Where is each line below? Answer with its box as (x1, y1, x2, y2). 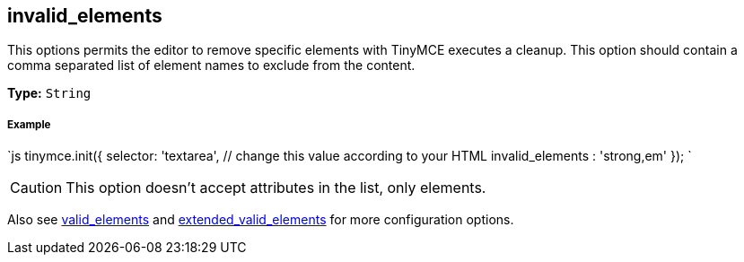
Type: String (7, 85, 92, 101)
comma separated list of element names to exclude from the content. (7, 57, 416, 74)
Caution (10, 179, 63, 197)
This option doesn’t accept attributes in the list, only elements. (66, 179, 486, 197)
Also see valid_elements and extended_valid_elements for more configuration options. (7, 212, 514, 228)
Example (7, 118, 51, 131)
